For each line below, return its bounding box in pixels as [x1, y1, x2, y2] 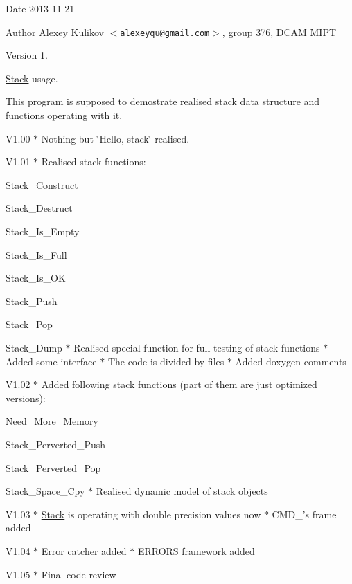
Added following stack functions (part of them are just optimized [41, 377, 317, 392]
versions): [6, 390, 46, 405]
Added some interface [6, 354, 97, 368]
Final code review [41, 567, 116, 581]
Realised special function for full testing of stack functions [73, 340, 320, 354]
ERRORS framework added [137, 543, 255, 558]
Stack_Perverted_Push [6, 437, 106, 451]
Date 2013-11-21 [6, 1, 75, 15]
